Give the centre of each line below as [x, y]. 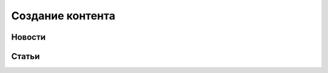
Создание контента [63, 16]
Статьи [26, 56]
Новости [28, 37]
